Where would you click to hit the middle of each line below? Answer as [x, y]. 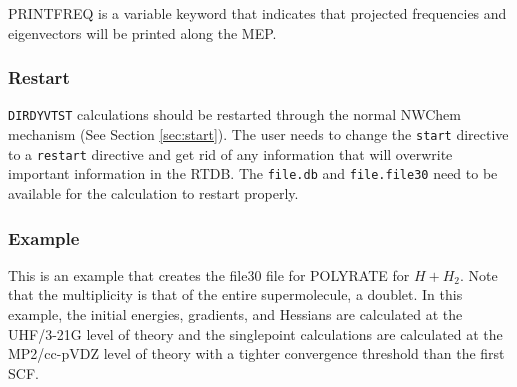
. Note [479, 274]
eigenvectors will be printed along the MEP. [142, 32]
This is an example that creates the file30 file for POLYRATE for [209, 274]
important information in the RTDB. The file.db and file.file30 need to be [253, 173]
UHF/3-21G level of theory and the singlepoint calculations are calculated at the [255, 333]
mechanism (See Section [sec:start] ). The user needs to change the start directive [258, 134]
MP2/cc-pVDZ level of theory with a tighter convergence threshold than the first [256, 353]
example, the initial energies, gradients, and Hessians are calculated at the [235, 314]
